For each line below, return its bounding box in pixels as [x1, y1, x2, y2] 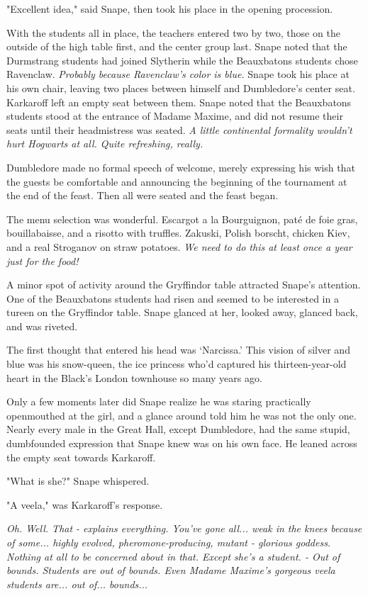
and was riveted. [6, 318, 78, 333]
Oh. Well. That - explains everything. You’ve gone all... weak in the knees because [6, 521, 362, 536]
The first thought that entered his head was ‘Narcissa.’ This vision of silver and [6, 342, 350, 357]
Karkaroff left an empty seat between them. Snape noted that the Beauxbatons [6, 94, 352, 109]
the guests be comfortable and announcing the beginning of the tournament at [6, 174, 347, 189]
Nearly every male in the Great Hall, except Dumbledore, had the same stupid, [6, 422, 350, 437]
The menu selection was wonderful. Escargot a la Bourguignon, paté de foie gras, [6, 211, 358, 226]
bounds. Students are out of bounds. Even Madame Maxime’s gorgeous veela [6, 563, 335, 578]
